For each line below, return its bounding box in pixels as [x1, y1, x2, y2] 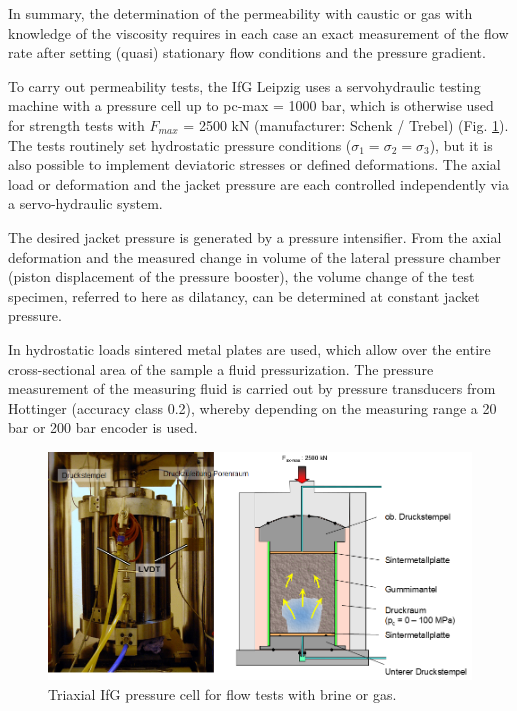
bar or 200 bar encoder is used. [8, 417, 198, 438]
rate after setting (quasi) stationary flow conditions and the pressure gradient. [8, 42, 486, 63]
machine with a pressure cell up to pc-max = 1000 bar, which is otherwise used [8, 95, 494, 116]
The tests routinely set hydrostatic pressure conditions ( [8, 134, 352, 155]
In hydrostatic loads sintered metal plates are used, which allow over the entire [8, 338, 491, 359]
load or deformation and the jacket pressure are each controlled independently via [8, 173, 509, 194]
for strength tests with [8, 114, 145, 135]
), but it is [429, 134, 493, 155]
